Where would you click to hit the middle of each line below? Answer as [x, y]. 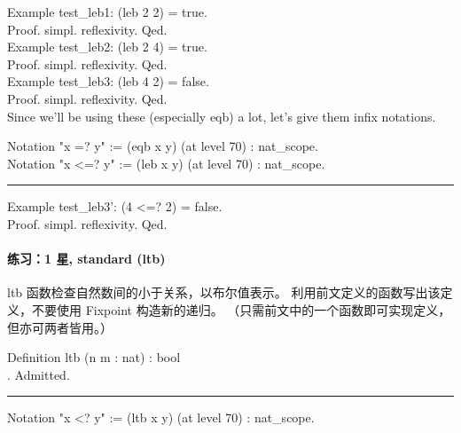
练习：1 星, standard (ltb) [86, 259]
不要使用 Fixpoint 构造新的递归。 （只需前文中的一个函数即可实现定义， [241, 309]
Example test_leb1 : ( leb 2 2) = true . [107, 12]
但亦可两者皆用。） [60, 327]
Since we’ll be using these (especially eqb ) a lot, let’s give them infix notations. [222, 116]
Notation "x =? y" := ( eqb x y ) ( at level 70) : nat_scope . [163, 146]
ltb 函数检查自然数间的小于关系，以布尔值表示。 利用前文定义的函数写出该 [224, 292]
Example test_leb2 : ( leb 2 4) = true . [107, 47]
